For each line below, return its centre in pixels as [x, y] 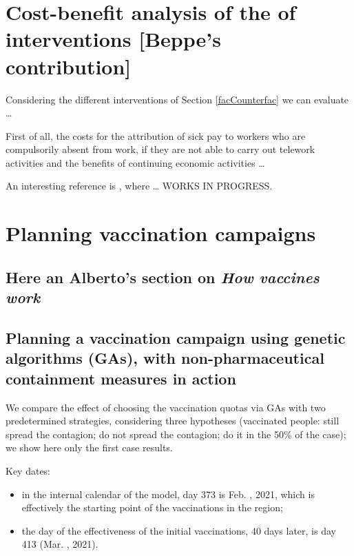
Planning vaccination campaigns [161, 233]
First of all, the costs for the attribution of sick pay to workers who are [156, 135]
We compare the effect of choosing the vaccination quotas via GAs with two [166, 407]
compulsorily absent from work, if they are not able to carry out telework [160, 149]
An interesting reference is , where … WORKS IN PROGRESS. [139, 186]
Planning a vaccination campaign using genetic [176, 338]
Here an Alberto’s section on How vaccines [163, 277]
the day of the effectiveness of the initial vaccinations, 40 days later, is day [179, 530]
